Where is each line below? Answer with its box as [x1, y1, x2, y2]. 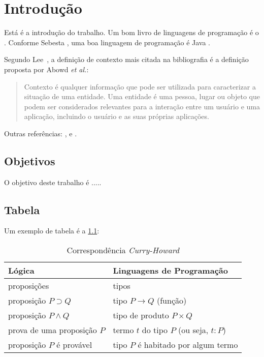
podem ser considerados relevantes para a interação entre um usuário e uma [24, 101, 260, 111]
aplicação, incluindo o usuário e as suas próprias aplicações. [24, 111, 209, 122]
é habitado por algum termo [138, 339, 238, 351]
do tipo [142, 324, 168, 336]
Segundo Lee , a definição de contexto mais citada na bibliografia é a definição [4, 54, 249, 65]
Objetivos [4, 153, 55, 168]
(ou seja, [178, 324, 209, 336]
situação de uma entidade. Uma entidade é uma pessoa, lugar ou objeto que [24, 91, 260, 102]
